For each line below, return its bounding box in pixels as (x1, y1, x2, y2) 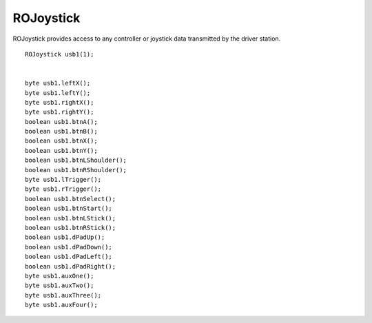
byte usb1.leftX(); (25, 79, 91, 87)
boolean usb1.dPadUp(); (25, 233, 105, 241)
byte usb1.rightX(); (25, 98, 94, 106)
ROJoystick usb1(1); (25, 50, 94, 58)
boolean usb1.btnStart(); (25, 205, 113, 213)
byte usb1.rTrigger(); (25, 185, 102, 193)
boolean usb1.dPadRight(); (25, 262, 116, 270)
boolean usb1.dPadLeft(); (25, 253, 113, 261)
